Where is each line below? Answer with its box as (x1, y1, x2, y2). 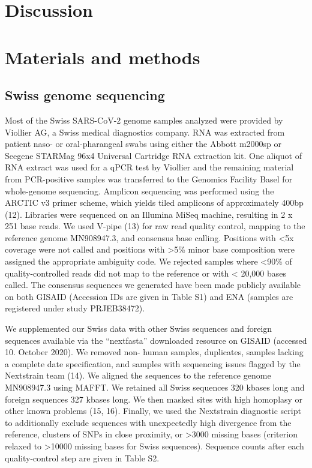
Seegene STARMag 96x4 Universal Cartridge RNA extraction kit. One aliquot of (5, 149, 302, 161)
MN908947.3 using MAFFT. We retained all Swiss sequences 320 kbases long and (5, 381, 305, 394)
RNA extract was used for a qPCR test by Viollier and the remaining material (5, 161, 294, 173)
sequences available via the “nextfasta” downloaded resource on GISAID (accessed (5, 334, 307, 346)
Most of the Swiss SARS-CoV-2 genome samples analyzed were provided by (5, 113, 283, 126)
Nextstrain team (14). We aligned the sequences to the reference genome (5, 369, 271, 382)
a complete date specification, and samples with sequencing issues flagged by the (5, 357, 301, 370)
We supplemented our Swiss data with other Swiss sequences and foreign (5, 322, 272, 335)
